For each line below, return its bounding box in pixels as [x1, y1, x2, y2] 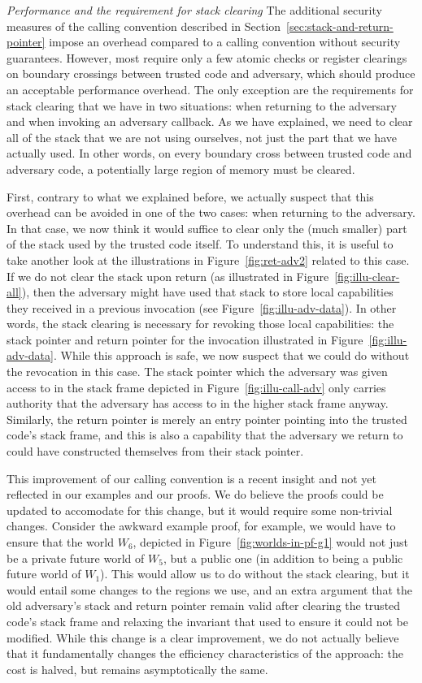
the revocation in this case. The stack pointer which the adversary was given [7, 363, 388, 380]
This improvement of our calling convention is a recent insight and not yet [7, 469, 376, 486]
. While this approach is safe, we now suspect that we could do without [53, 347, 410, 364]
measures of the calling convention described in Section [7, 17, 281, 34]
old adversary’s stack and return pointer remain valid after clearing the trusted [7, 597, 401, 614]
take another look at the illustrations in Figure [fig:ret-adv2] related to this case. [7, 251, 410, 268]
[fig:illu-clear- [334, 267, 400, 284]
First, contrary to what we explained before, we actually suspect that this [7, 188, 374, 205]
